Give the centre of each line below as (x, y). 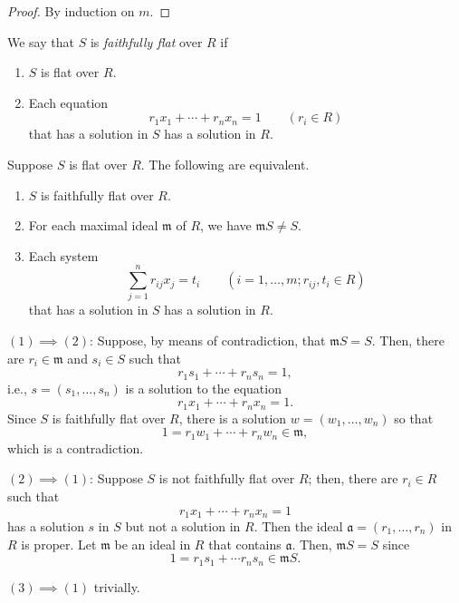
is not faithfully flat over (227, 478)
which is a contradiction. (76, 447)
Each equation (68, 102)
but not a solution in (183, 526)
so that (414, 418)
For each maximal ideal (93, 225)
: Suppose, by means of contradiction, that (208, 340)
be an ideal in (153, 544)
